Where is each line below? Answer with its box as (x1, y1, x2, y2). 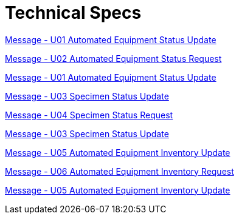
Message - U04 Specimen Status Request (5, 109, 173, 120)
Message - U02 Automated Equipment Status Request (5, 53, 222, 64)
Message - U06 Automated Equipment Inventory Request (5, 166, 234, 177)
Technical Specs (5, 2, 142, 23)
